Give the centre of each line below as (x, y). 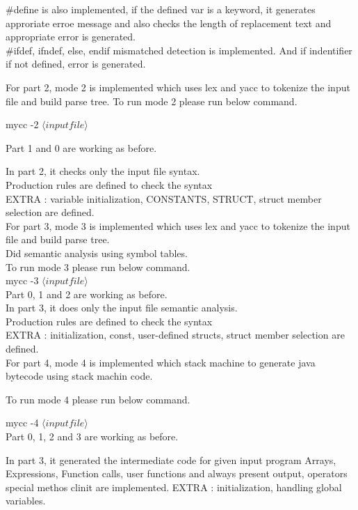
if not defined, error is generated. (76, 64)
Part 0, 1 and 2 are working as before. (87, 294)
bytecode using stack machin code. (79, 376)
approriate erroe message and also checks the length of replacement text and (169, 23)
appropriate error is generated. (71, 37)
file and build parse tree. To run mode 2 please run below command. (152, 101)
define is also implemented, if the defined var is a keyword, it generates (164, 9)
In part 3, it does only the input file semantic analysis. (122, 308)
